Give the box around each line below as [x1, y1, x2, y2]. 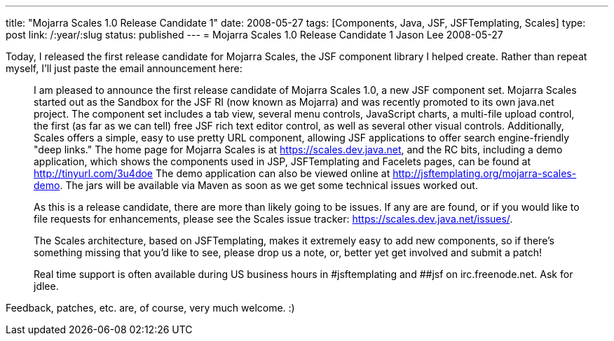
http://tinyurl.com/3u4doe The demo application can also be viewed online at [34, 167, 390, 179]
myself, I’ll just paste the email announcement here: [6, 62, 243, 74]
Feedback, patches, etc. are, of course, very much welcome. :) [6, 302, 295, 314]
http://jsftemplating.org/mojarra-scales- [393, 167, 577, 179]
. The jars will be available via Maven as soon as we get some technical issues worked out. [60, 179, 478, 191]
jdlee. [34, 280, 59, 292]
